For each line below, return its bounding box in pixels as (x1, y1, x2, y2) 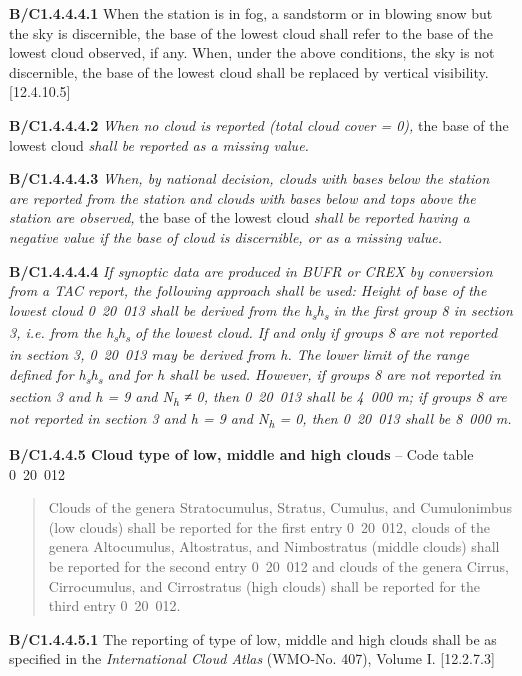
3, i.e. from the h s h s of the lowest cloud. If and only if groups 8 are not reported (9, 321, 498, 345)
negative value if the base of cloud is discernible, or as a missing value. (9, 226, 443, 247)
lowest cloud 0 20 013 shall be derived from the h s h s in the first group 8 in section (9, 299, 513, 323)
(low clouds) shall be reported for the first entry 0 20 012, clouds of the (48, 516, 490, 537)
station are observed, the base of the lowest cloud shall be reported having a (9, 207, 470, 228)
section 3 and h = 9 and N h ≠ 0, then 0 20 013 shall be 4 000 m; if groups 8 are (9, 385, 507, 409)
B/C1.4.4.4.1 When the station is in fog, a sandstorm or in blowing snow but (9, 3, 493, 23)
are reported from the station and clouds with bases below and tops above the (9, 187, 476, 208)
